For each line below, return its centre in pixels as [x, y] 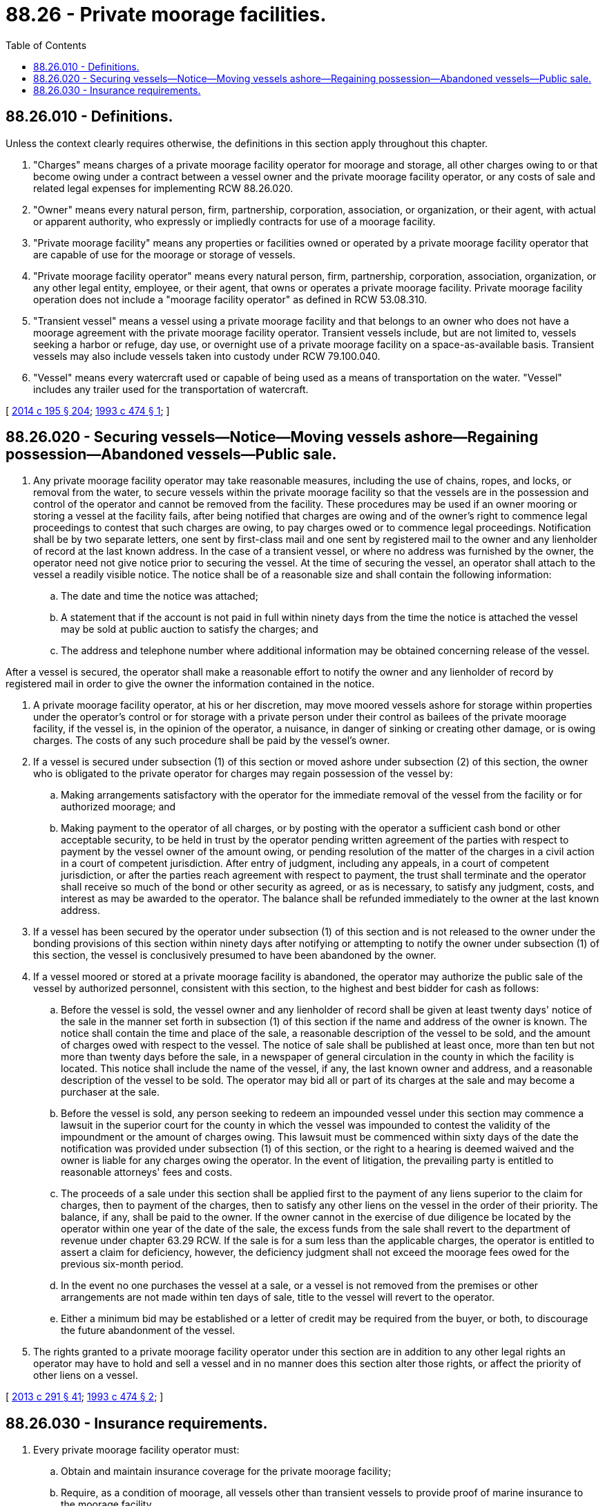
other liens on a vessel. [86, 1375]
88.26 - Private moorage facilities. [166, 15]
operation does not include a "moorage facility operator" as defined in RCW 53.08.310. [230, 299]
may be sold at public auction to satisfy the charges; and [190, 629]
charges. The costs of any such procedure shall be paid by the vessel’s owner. [212, 741]
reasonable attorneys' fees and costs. [147, 1172]
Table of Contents [46, 45]
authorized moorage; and [118, 807]
